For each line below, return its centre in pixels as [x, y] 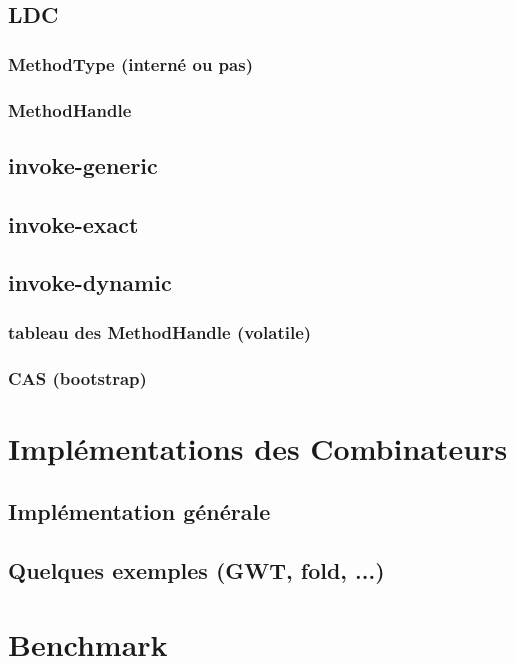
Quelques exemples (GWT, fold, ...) [196, 570]
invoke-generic [83, 164]
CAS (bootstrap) [77, 377]
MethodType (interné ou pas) [130, 63]
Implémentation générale [139, 511]
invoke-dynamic [90, 282]
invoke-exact [73, 223]
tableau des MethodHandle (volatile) [160, 331]
